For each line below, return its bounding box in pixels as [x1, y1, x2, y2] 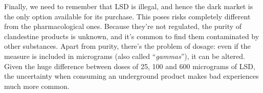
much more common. [4, 80, 70, 91]
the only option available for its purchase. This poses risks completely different [4, 11, 251, 21]
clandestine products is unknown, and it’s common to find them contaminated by [4, 30, 259, 41]
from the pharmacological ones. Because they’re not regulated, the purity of [4, 21, 242, 32]
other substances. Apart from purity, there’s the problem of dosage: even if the [4, 41, 251, 51]
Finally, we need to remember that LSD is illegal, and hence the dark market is [4, 1, 253, 11]
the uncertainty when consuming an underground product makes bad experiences [4, 71, 259, 81]
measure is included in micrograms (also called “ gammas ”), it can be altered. [4, 50, 245, 61]
